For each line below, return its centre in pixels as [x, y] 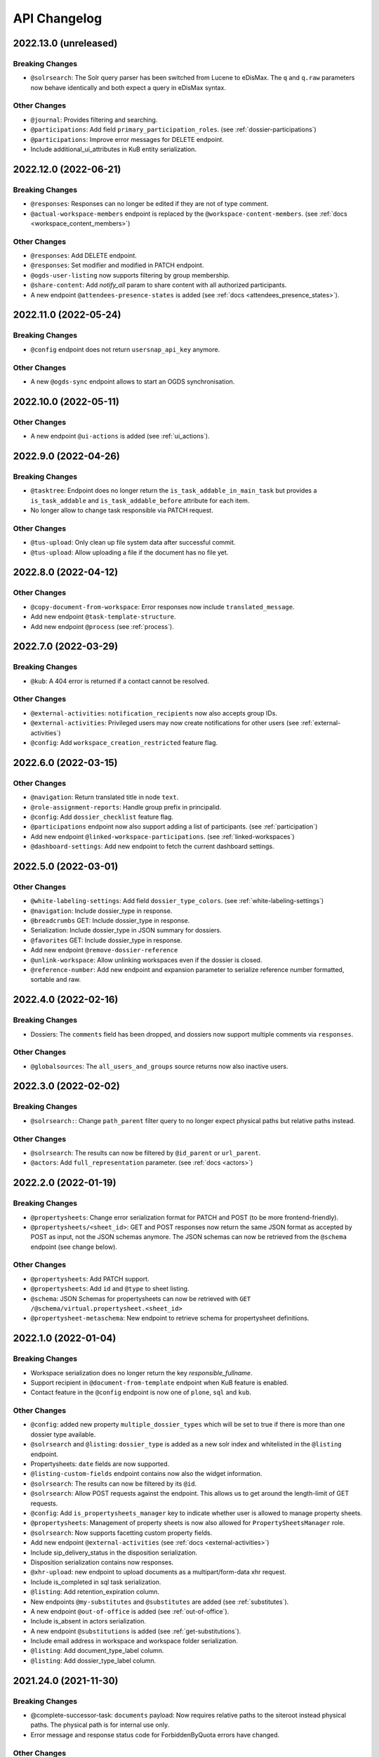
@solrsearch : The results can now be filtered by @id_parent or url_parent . [146, 1153]
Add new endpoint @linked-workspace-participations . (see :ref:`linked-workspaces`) [162, 836]
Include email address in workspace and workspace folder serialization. [134, 1641]
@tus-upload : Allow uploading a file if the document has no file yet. [129, 552]
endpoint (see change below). [74, 1247]
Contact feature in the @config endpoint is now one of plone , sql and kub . [141, 1392]
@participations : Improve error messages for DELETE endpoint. [127, 139]
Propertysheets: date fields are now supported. [100, 1464]
